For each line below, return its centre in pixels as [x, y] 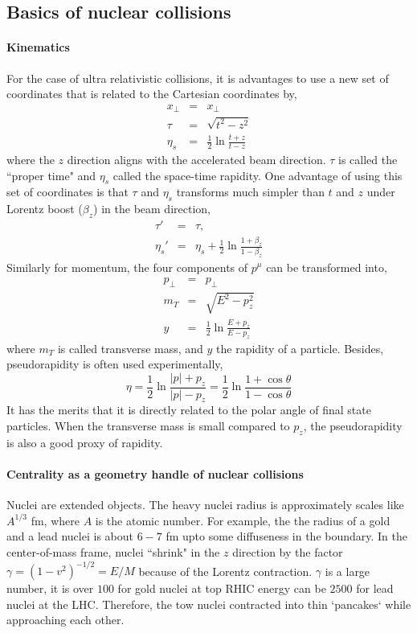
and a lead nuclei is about [70, 536]
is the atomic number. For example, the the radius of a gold [243, 520]
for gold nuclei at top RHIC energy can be [222, 588]
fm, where [55, 520]
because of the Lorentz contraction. [225, 571]
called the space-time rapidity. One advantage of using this [258, 175]
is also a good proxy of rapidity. [85, 442]
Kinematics [38, 47]
